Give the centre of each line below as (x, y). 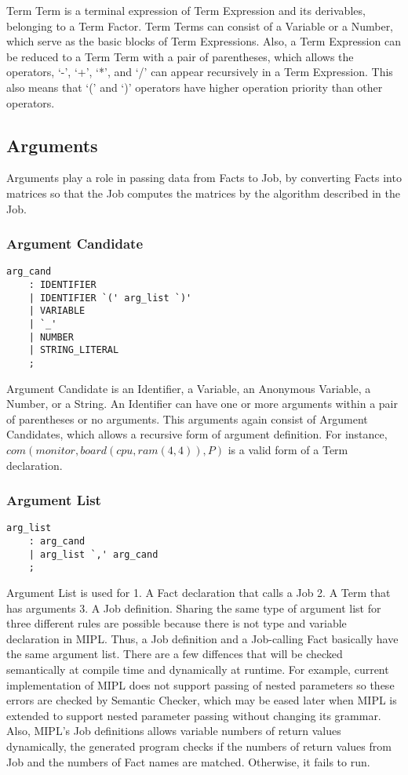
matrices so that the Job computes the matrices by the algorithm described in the (203, 193)
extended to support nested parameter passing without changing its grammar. (194, 715)
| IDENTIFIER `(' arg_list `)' (110, 298)
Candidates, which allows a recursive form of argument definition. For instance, (197, 434)
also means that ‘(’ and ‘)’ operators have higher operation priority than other (195, 87)
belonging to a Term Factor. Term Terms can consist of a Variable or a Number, (200, 25)
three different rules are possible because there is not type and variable (177, 623)
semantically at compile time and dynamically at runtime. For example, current (198, 669)
